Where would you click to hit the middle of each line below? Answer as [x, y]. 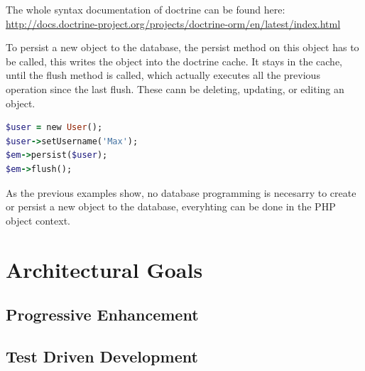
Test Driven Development [102, 356]
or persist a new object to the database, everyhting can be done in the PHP [171, 206]
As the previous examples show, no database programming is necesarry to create [181, 192]
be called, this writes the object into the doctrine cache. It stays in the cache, [174, 61]
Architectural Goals [104, 269]
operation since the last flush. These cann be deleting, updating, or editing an [175, 88]
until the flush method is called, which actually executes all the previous [163, 75]
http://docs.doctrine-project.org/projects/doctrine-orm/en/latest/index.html [173, 23]
